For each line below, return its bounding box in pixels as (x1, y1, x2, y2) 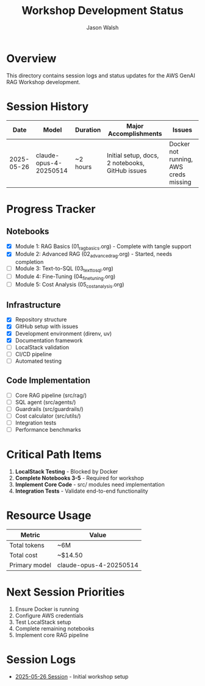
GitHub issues (106, 166, 147, 174)
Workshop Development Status (21, 4, 184, 18)
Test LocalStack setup (15, 618, 71, 626)
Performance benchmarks (15, 426, 81, 433)
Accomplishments (107, 129, 162, 138)
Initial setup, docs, (106, 151, 159, 159)
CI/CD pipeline (15, 350, 52, 357)
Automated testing (15, 357, 62, 365)
